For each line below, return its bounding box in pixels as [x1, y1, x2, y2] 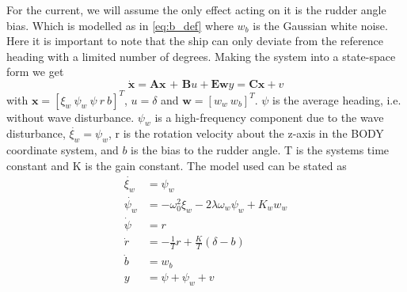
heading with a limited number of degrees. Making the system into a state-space [6, 47, 396, 64]
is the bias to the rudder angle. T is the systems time [131, 142, 390, 158]
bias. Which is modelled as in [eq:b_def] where [6, 17, 234, 33]
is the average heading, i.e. [272, 91, 401, 108]
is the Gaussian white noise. [253, 17, 388, 33]
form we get [6, 63, 64, 80]
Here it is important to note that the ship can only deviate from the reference [6, 32, 383, 49]
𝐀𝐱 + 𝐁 [149, 79, 192, 91]
